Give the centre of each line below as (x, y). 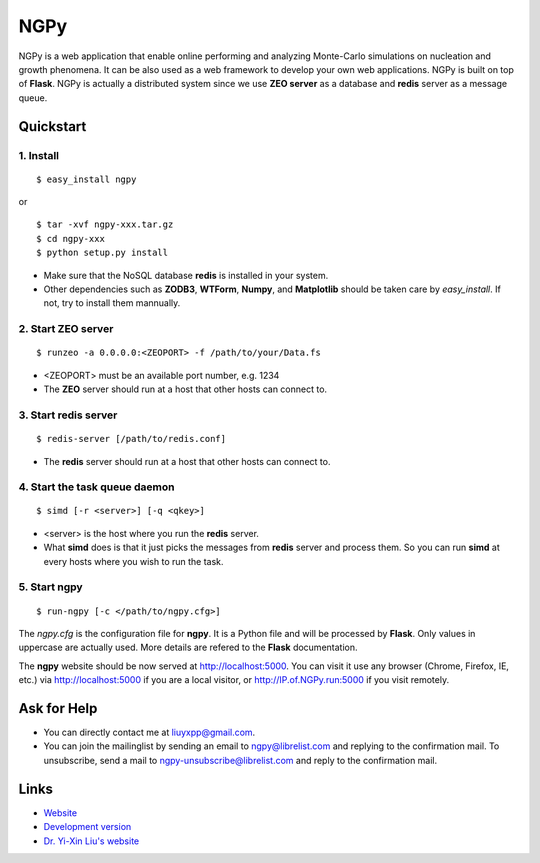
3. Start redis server (68, 415)
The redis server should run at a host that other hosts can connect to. (187, 461)
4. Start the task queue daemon (96, 487)
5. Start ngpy (51, 587)
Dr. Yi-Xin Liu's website (91, 841)
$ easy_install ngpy (86, 179)
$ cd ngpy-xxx (70, 238)
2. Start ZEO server (66, 329)
